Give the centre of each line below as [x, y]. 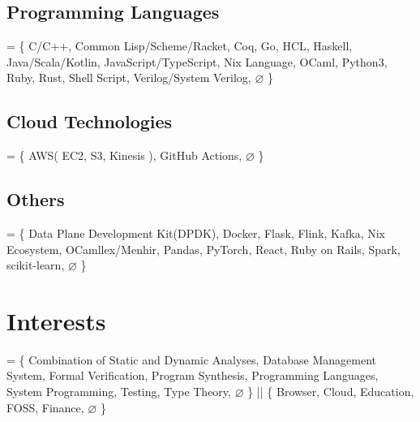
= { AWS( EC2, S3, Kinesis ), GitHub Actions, [124, 155]
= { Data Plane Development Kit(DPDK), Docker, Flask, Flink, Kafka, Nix [196, 233]
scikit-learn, [36, 265]
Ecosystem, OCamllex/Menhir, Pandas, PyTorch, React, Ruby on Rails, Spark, [204, 249]
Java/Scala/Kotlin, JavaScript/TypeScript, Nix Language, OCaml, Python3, [197, 61]
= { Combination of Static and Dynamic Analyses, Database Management [192, 359]
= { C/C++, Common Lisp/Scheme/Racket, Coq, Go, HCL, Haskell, [180, 46]
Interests [56, 320]
